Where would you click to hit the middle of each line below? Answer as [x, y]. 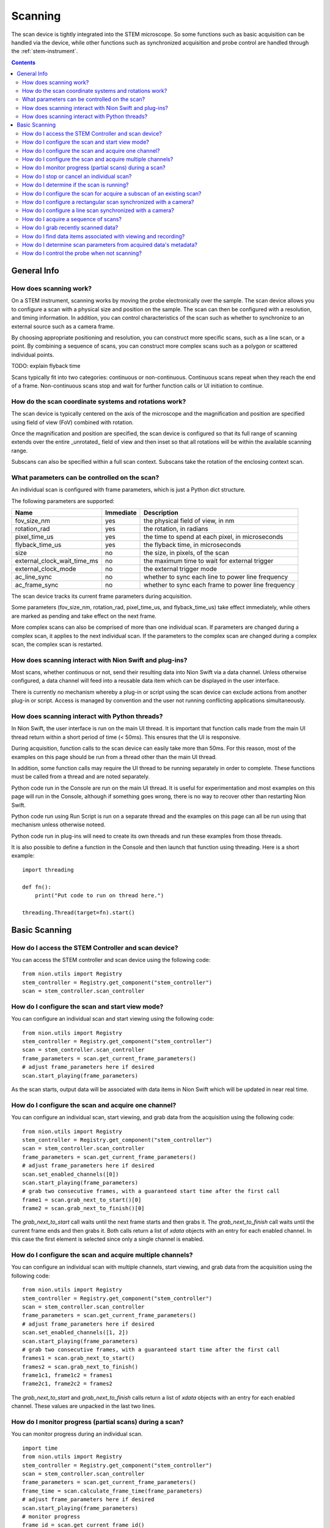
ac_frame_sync [37, 585]
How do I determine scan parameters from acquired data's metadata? [110, 244]
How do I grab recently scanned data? [70, 228]
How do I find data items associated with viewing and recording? [104, 236]
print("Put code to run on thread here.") [99, 896]
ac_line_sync [33, 577]
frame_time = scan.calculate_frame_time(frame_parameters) [112, 1491]
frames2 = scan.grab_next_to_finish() [80, 1367]
